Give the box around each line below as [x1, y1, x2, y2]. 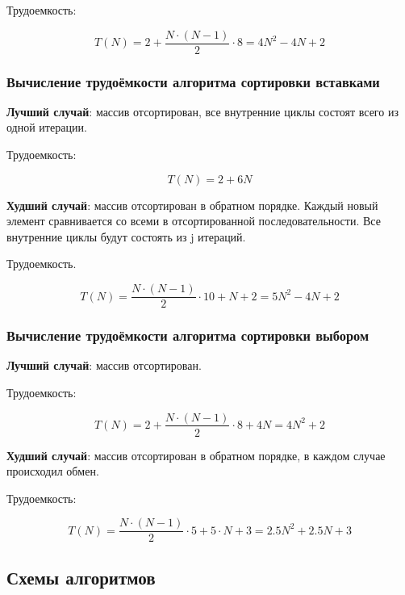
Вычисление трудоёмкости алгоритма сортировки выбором [6, 325, 370, 346]
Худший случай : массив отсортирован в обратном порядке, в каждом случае [6, 446, 386, 463]
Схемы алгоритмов [6, 564, 156, 589]
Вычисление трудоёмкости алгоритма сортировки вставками [6, 71, 380, 91]
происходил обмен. [6, 463, 99, 480]
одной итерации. [6, 119, 87, 136]
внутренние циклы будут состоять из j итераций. [6, 228, 246, 245]
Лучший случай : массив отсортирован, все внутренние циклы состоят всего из [6, 103, 399, 119]
